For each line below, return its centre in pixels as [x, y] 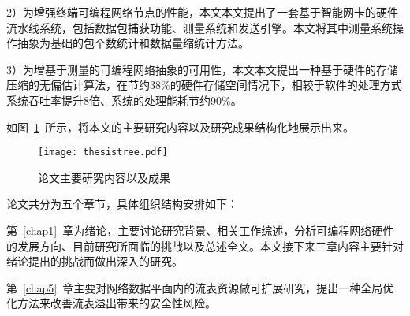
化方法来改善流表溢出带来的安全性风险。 [111, 303]
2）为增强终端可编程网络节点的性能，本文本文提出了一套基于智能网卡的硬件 [202, 12]
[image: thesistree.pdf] [103, 152]
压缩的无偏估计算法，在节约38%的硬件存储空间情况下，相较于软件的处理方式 [204, 85]
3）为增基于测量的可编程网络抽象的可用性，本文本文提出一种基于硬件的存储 [202, 69]
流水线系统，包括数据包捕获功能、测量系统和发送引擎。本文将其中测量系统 [199, 27]
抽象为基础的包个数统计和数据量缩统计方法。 [133, 43]
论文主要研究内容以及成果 [104, 177]
